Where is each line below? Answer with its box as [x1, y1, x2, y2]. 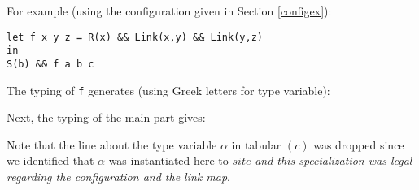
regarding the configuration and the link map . [7, 168, 230, 184]
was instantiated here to [108, 152, 229, 169]
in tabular [231, 136, 282, 153]
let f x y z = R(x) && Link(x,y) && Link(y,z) [7, 31, 263, 43]
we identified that [7, 152, 94, 169]
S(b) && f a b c [7, 58, 94, 70]
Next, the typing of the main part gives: [7, 109, 206, 126]
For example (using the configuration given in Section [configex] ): [7, 2, 332, 19]
